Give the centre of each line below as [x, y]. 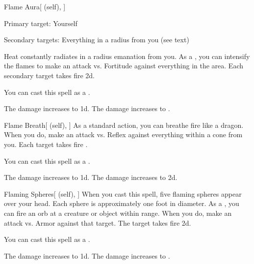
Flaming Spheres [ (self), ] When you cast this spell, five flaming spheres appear [123, 193]
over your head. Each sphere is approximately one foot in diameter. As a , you [122, 203]
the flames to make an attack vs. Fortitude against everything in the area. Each [124, 66]
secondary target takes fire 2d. [49, 75]
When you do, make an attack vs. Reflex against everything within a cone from [123, 134]
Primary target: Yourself [41, 23]
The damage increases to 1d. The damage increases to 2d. [91, 177]
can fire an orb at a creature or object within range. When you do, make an [118, 213]
